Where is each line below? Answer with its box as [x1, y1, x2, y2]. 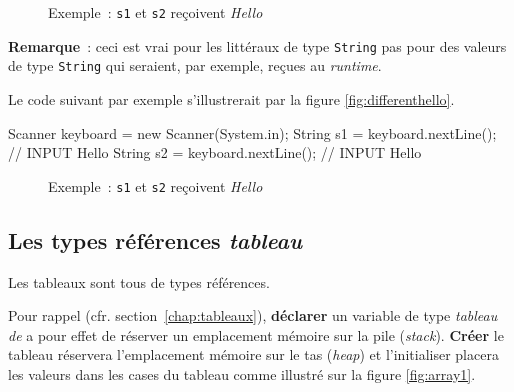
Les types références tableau [8, 224, 302, 255]
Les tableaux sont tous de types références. [8, 271, 270, 292]
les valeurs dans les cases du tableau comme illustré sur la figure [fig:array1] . [8, 363, 476, 384]
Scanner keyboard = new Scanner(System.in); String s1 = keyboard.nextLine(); [8, 122, 497, 143]
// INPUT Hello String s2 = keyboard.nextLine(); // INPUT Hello [8, 142, 422, 163]
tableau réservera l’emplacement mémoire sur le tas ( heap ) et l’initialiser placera [8, 344, 499, 365]
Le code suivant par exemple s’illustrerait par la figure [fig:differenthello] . [8, 88, 455, 109]
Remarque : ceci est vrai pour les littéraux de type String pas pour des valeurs [8, 35, 507, 56]
